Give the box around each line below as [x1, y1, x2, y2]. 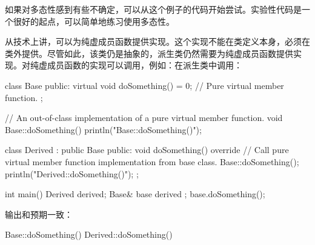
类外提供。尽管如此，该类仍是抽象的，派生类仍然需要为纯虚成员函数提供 [5, 47, 293, 59]
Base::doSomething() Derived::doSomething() [5, 228, 173, 241]
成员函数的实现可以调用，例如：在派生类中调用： [47, 59, 242, 71]
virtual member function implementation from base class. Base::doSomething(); [5, 155, 299, 168]
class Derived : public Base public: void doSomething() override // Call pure [5, 143, 289, 156]
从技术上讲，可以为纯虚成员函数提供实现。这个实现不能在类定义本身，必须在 [5, 35, 310, 48]
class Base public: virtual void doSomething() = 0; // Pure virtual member [5, 79, 284, 91]
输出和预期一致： [5, 207, 73, 220]
